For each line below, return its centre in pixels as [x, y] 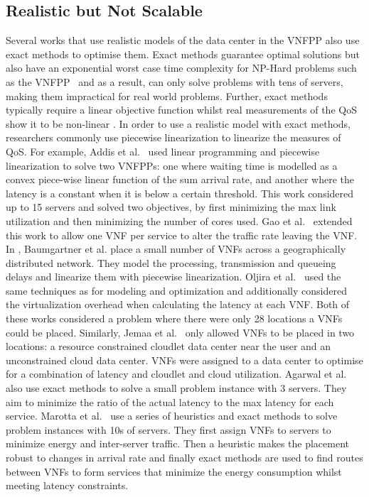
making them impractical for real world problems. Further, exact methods [167, 95]
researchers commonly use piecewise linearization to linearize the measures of [173, 137]
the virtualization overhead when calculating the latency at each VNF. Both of [178, 304]
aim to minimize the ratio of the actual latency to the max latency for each [170, 402]
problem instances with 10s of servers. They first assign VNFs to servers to [169, 429]
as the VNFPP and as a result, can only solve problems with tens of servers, [175, 81]
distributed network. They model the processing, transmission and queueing [171, 262]
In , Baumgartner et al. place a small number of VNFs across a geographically [176, 249]
